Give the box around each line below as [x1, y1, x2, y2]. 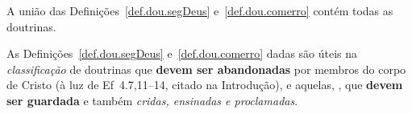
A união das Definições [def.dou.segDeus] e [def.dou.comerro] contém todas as [6, 2, 393, 18]
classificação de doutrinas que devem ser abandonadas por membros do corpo [6, 60, 406, 77]
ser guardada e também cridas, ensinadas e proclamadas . [6, 92, 298, 108]
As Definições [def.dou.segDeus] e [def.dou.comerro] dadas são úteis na [6, 45, 358, 62]
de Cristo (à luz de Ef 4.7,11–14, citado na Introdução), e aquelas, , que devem [6, 76, 403, 93]
